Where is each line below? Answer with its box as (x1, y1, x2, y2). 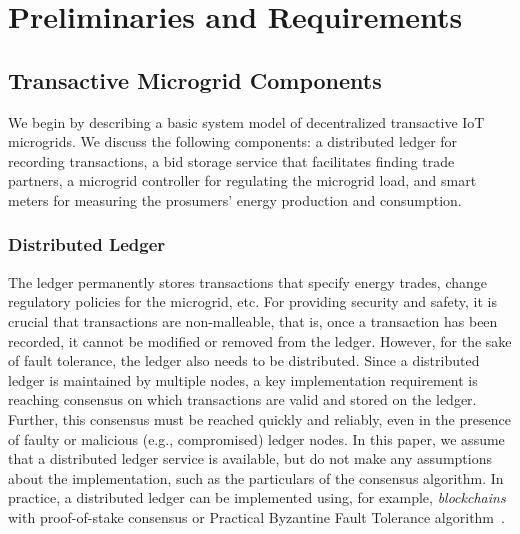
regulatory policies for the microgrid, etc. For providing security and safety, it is (8, 291, 497, 312)
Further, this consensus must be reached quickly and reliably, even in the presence (8, 408, 511, 429)
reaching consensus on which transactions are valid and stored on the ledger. (8, 389, 477, 410)
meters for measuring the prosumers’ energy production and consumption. (8, 189, 462, 210)
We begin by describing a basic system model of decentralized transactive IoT (8, 111, 485, 132)
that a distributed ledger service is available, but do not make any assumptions (8, 448, 492, 469)
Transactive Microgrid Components (8, 64, 382, 95)
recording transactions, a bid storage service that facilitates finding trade (8, 150, 455, 171)
